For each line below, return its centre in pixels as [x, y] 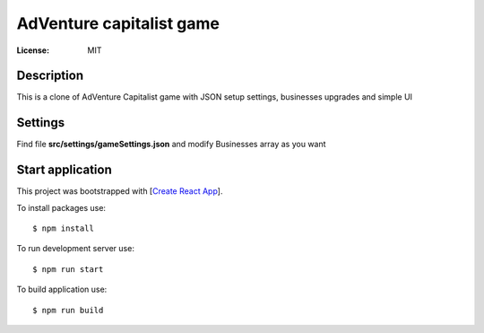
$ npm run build [68, 310]
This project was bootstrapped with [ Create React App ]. [120, 191]
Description [50, 76]
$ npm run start [68, 269]
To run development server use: [75, 249]
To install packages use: [61, 207]
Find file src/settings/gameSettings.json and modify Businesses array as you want [171, 145]
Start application [64, 170]
